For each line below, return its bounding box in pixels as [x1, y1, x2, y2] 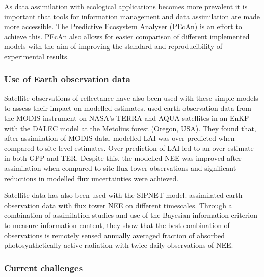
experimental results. [4, 51, 69, 61]
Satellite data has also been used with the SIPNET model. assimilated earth [4, 190, 243, 200]
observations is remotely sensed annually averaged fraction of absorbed [4, 230, 225, 240]
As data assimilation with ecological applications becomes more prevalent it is [4, 1, 248, 11]
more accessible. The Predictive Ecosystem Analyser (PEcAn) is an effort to [4, 21, 242, 32]
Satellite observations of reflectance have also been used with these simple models [4, 92, 258, 103]
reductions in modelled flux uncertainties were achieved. [4, 172, 179, 183]
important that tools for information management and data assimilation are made [4, 11, 260, 21]
